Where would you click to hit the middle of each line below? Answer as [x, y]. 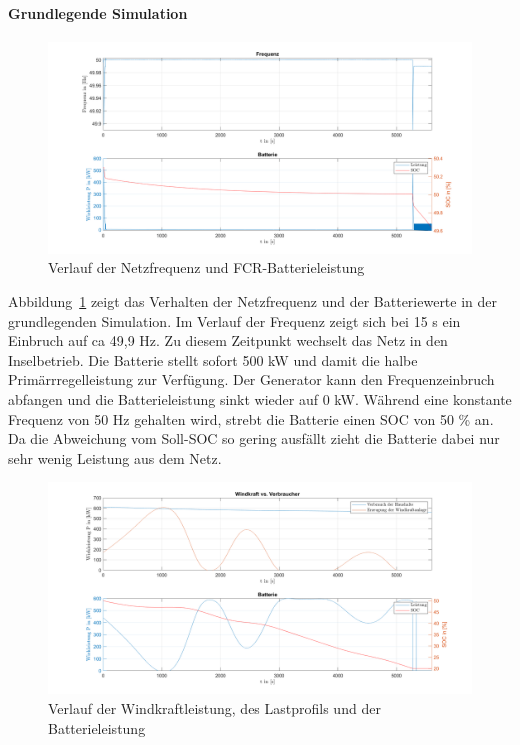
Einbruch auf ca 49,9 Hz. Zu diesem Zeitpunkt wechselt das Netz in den [228, 340]
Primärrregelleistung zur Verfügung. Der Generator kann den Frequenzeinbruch [251, 379]
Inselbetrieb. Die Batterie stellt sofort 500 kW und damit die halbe [213, 359]
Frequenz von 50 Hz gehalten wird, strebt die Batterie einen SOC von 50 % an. [251, 418]
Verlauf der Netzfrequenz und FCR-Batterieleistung [206, 267]
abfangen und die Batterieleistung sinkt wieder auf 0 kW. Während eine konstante [260, 398]
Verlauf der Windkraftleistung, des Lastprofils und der [214, 707]
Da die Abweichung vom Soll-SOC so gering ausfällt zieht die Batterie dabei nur [254, 438]
